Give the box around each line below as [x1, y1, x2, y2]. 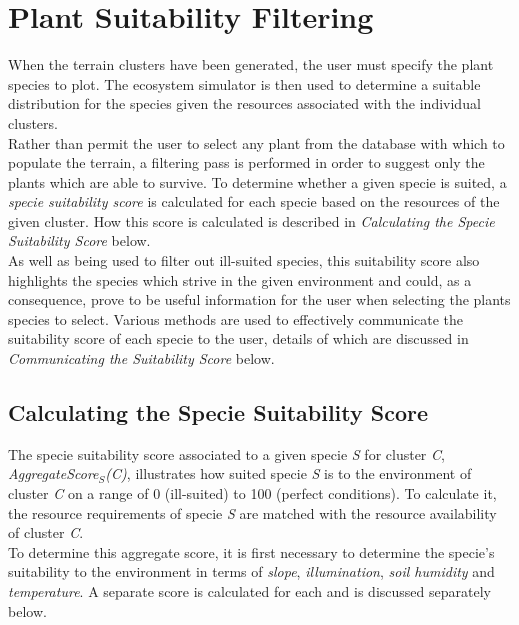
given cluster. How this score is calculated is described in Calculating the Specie [8, 210, 495, 231]
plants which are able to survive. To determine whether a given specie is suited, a [8, 171, 507, 192]
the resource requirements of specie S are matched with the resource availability [8, 502, 497, 523]
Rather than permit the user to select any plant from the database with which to [8, 132, 505, 153]
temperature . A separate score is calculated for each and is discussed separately [8, 580, 491, 601]
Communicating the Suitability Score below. [8, 348, 275, 369]
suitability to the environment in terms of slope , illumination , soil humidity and [8, 561, 495, 582]
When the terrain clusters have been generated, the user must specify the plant [8, 54, 494, 75]
